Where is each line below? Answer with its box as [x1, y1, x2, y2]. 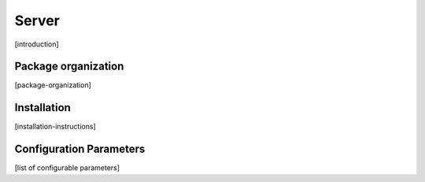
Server [14, 12, 61, 29]
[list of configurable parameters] [14, 163, 120, 173]
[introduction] [14, 39, 59, 49]
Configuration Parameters [14, 143, 146, 156]
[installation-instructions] [14, 122, 96, 132]
